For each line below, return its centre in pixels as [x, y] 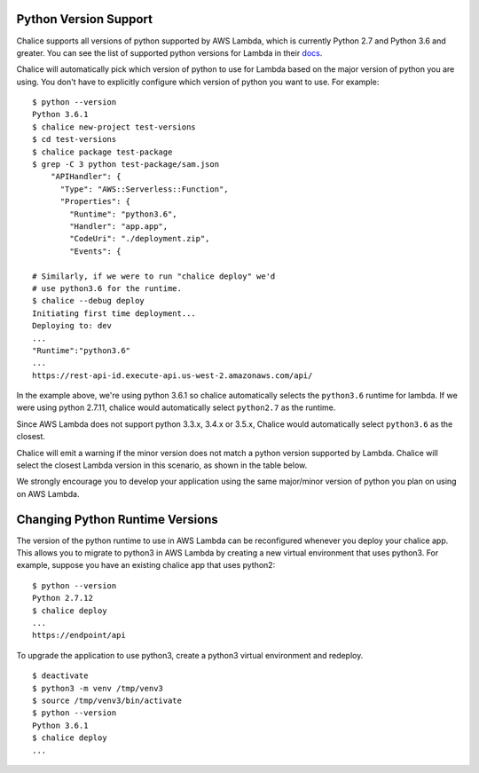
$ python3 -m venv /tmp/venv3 [98, 688]
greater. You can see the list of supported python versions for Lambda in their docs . [169, 52]
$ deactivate [60, 676]
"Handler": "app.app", [119, 226]
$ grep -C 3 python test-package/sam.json [126, 165]
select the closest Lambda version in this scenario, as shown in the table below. [162, 465]
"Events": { [95, 251]
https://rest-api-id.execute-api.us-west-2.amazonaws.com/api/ [173, 375]
